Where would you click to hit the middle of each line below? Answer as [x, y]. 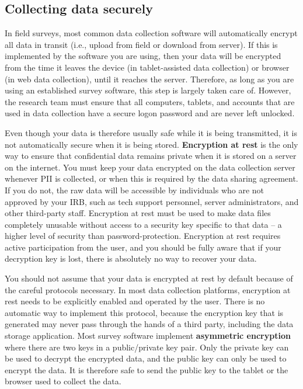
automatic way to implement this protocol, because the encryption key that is [144, 312]
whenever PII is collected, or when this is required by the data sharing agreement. [151, 178]
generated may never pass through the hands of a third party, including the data [149, 324]
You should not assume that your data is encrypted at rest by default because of [149, 278]
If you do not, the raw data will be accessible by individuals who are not [135, 190]
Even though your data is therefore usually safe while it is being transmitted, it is [151, 132]
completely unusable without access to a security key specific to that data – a [143, 224]
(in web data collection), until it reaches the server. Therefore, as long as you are [149, 79]
